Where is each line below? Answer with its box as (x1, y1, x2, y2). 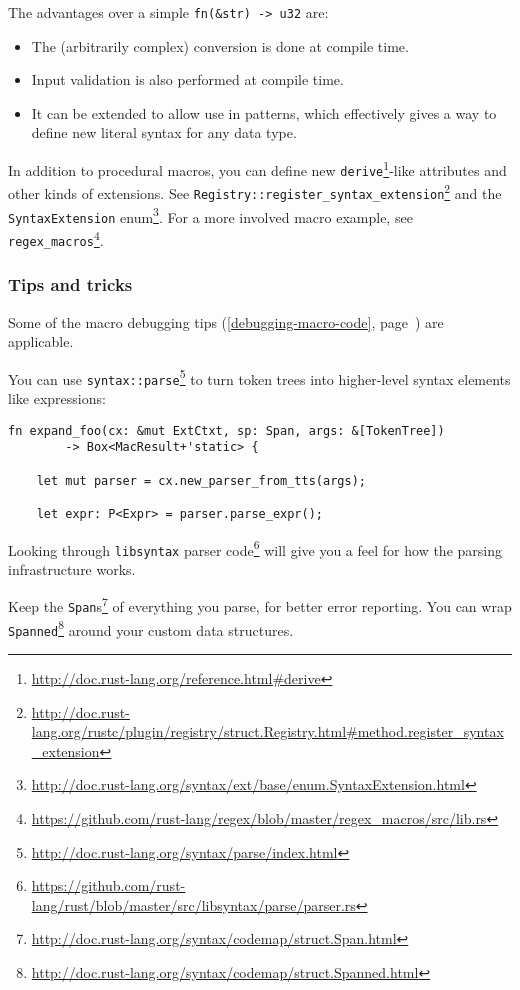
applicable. (8, 331, 74, 352)
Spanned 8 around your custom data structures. (8, 616, 294, 640)
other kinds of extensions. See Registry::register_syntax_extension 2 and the (8, 180, 502, 203)
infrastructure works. (8, 558, 136, 579)
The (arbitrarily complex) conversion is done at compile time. (31, 35, 409, 56)
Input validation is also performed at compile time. (31, 69, 344, 90)
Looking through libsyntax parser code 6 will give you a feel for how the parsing (8, 536, 502, 560)
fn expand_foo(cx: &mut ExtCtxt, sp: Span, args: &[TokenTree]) (8, 423, 445, 438)
